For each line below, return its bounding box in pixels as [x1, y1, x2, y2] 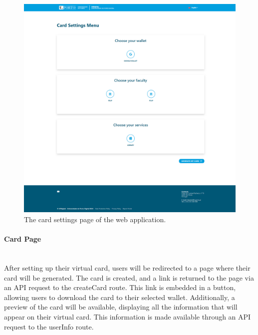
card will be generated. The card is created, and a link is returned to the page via [4, 272, 254, 283]
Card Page [4, 234, 41, 244]
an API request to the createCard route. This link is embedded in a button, [4, 282, 236, 293]
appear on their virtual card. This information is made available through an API [4, 311, 251, 322]
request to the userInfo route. [4, 321, 94, 332]
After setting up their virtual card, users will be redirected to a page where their [4, 262, 251, 273]
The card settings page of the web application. [24, 214, 166, 224]
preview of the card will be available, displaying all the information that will [4, 302, 238, 312]
